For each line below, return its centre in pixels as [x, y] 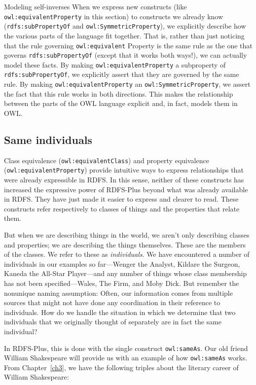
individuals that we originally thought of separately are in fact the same [113, 322]
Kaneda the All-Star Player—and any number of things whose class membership [126, 273]
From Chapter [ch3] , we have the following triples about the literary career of [121, 367]
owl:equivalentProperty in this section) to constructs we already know [114, 16]
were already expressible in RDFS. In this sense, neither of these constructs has [124, 180]
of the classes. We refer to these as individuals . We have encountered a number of [127, 254]
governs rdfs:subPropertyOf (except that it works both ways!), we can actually [126, 55]
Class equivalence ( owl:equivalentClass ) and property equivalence [107, 160]
